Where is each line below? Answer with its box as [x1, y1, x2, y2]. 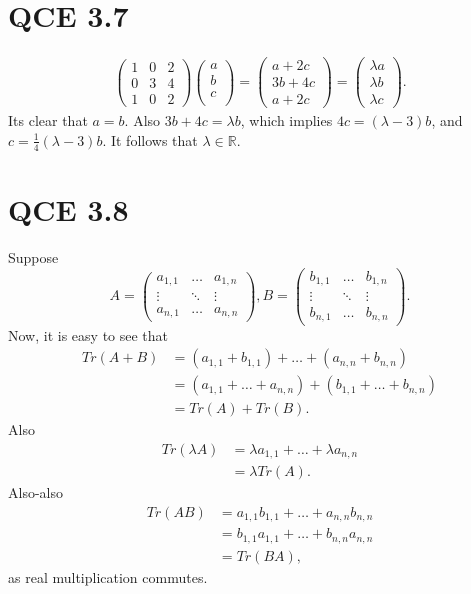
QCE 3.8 [8, 188, 129, 229]
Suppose [8, 246, 59, 267]
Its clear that [8, 110, 88, 131]
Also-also [8, 482, 63, 503]
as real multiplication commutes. [8, 566, 208, 587]
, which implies [240, 110, 333, 131]
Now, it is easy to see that [8, 324, 169, 345]
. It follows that [102, 129, 198, 150]
